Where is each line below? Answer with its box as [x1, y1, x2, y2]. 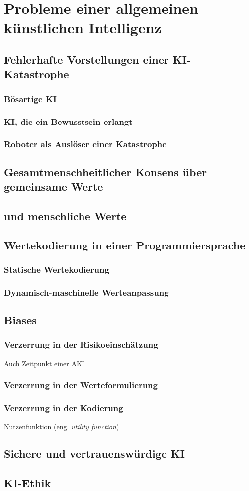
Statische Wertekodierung [4, 263, 109, 275]
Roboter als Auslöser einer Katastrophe [4, 138, 166, 150]
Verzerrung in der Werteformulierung [4, 379, 158, 391]
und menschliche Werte [4, 208, 127, 223]
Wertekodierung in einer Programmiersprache [4, 237, 246, 252]
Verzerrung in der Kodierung [4, 402, 123, 414]
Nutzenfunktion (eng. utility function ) [4, 421, 119, 432]
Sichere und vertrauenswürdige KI [4, 446, 185, 461]
